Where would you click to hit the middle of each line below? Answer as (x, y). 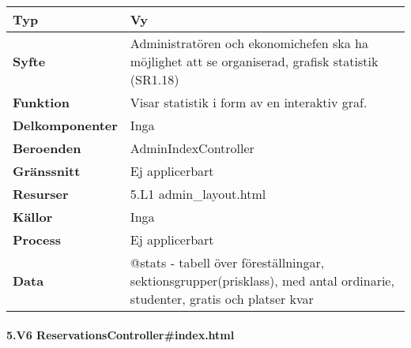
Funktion (41, 102)
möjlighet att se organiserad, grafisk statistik (254, 61)
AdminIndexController (192, 148)
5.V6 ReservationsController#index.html (121, 334)
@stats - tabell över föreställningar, (227, 262)
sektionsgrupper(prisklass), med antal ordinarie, (262, 281)
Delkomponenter (65, 125)
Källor (33, 217)
